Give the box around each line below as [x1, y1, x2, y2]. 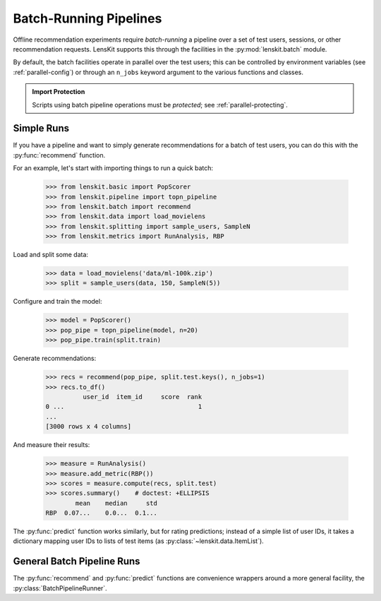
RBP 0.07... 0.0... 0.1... [45, 509, 158, 517]
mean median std [75, 499, 158, 507]
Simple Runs [13, 122, 70, 134]
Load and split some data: [13, 251, 88, 259]
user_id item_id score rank [82, 393, 202, 400]
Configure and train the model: [13, 297, 102, 306]
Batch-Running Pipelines [13, 11, 162, 26]
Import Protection [32, 88, 85, 96]
